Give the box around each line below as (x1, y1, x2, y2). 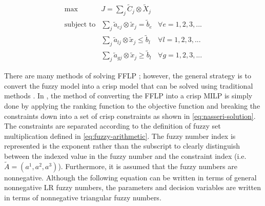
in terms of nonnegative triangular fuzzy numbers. (4, 192, 161, 202)
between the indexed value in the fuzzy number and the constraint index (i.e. (4, 150, 247, 161)
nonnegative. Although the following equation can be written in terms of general (4, 172, 257, 182)
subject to (64, 21, 96, 29)
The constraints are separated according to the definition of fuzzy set (4, 120, 221, 131)
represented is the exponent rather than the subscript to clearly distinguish (4, 140, 240, 151)
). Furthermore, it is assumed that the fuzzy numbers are (58, 160, 237, 171)
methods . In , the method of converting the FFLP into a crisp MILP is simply (4, 90, 253, 101)
